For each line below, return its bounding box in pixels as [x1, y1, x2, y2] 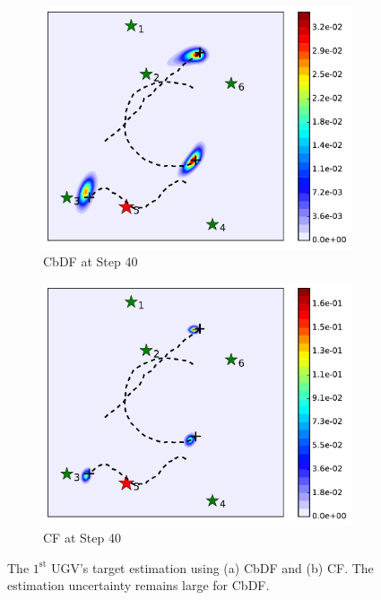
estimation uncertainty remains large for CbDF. [7, 576, 270, 595]
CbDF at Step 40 [43, 252, 138, 271]
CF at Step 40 [43, 528, 121, 547]
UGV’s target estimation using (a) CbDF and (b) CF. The [50, 558, 374, 577]
